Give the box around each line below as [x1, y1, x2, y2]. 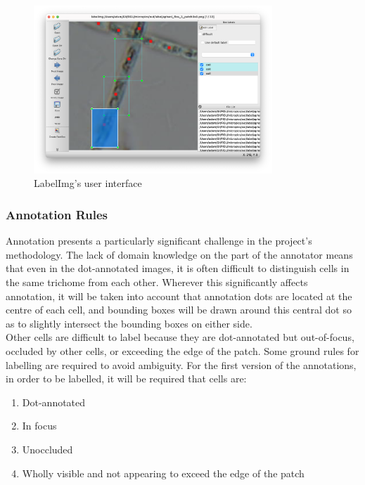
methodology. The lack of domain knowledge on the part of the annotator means [6, 247, 353, 261]
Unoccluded [22, 441, 73, 456]
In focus [22, 418, 57, 433]
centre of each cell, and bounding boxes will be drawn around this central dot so [6, 302, 352, 317]
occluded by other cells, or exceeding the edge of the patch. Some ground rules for [6, 343, 359, 358]
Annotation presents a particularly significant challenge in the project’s [6, 233, 312, 248]
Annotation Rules [6, 205, 108, 223]
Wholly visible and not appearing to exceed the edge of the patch [22, 465, 305, 480]
